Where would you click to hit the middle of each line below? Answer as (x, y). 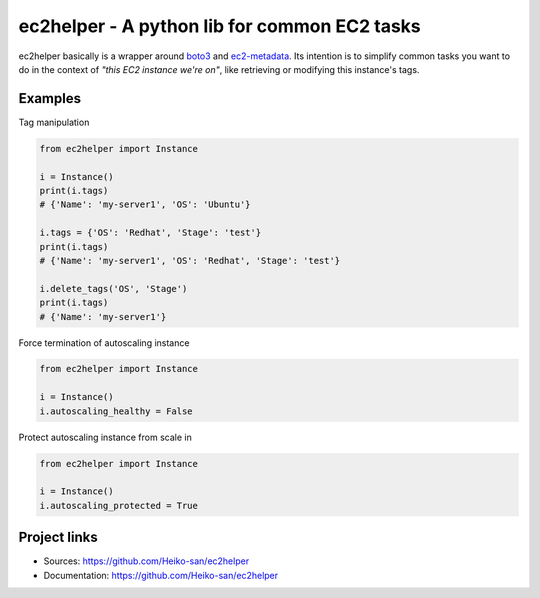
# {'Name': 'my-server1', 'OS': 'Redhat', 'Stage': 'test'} (190, 260)
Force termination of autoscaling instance (104, 342)
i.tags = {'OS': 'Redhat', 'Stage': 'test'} (150, 233)
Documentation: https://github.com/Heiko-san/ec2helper (161, 575)
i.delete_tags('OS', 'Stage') (113, 288)
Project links (58, 537)
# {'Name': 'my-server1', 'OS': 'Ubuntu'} (145, 204)
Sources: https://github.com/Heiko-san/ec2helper (146, 561)
